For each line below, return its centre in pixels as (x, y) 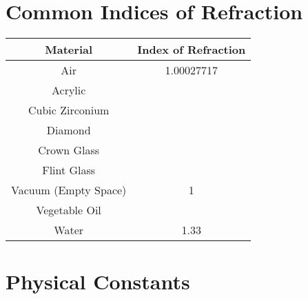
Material (69, 50)
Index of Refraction (192, 50)
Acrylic (69, 90)
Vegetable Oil (69, 210)
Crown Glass (69, 150)
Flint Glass (69, 170)
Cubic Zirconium (69, 110)
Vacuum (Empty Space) (69, 190)
